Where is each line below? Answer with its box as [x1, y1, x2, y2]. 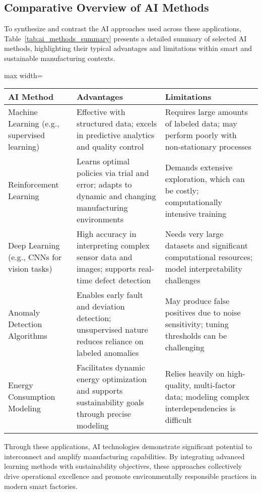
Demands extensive [165, 161, 233, 173]
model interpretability [165, 263, 242, 275]
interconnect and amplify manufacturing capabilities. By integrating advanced [4, 451, 245, 461]
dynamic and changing [77, 190, 156, 202]
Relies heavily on [165, 367, 225, 379]
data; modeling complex [165, 390, 249, 402]
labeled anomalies [77, 347, 139, 359]
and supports [77, 385, 123, 397]
